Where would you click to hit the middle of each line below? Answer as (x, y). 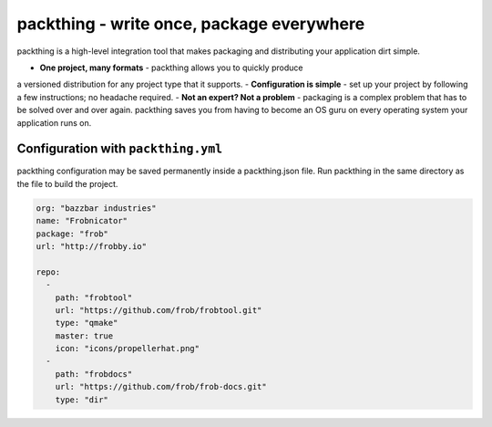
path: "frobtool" (94, 297)
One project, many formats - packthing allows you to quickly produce (171, 68)
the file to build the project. (67, 183)
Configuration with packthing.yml (120, 149)
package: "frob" (72, 234)
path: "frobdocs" (94, 374)
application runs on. (54, 122)
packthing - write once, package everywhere (191, 24)
